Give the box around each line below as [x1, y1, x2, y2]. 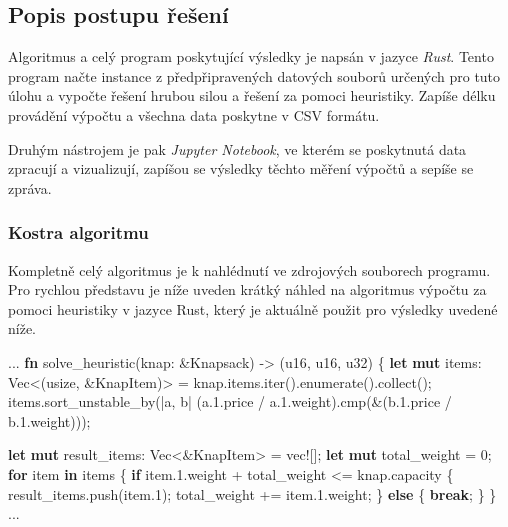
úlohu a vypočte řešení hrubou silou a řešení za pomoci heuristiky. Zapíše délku [8, 85, 496, 106]
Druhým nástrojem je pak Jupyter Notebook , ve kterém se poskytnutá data [8, 138, 467, 159]
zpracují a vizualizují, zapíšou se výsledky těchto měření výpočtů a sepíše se [8, 158, 474, 179]
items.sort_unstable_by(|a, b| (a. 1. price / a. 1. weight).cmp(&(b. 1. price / [8, 391, 452, 412]
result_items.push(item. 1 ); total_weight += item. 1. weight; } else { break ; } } [8, 483, 497, 504]
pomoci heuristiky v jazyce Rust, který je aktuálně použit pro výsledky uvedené [8, 298, 498, 319]
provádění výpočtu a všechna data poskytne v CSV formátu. [8, 104, 380, 125]
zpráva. [8, 177, 52, 198]
